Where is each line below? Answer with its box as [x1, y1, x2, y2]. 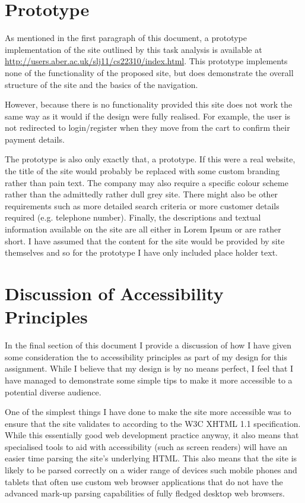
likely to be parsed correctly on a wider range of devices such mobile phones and [5, 464, 297, 476]
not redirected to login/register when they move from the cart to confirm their [5, 121, 290, 134]
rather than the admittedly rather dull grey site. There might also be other [5, 188, 278, 200]
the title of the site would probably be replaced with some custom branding [5, 165, 280, 177]
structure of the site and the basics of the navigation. [5, 78, 198, 90]
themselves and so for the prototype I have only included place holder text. [5, 246, 278, 259]
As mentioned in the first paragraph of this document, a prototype [5, 32, 247, 44]
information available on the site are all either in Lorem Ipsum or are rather [5, 223, 281, 235]
